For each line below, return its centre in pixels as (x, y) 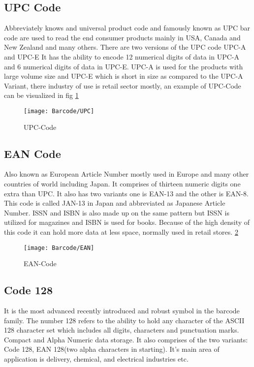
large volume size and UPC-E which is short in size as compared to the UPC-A (124, 76)
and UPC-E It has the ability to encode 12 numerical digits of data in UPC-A (122, 56)
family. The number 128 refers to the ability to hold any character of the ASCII (124, 320)
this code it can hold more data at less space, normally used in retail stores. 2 (121, 231)
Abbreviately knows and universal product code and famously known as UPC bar (127, 28)
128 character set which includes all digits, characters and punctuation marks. (122, 330)
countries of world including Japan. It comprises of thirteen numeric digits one (122, 183)
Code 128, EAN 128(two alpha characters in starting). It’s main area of (112, 349)
